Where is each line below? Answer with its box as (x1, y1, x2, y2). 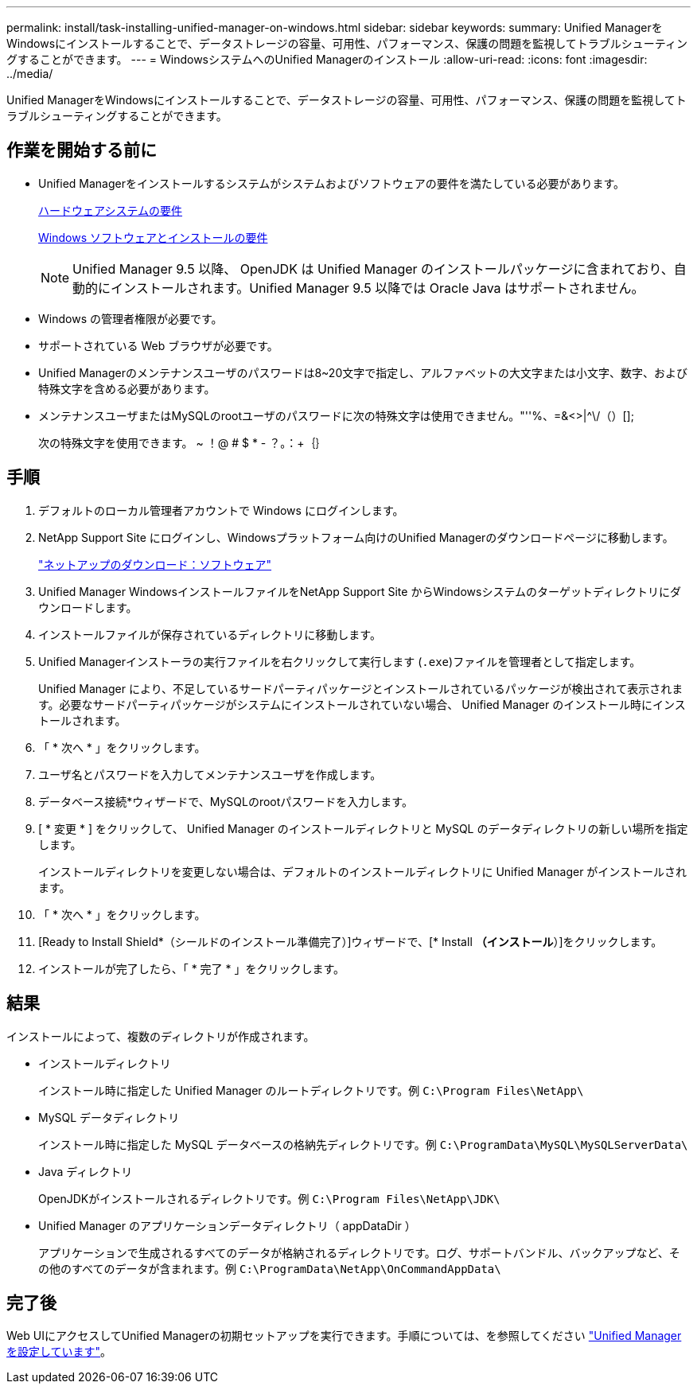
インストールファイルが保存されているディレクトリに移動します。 (38, 627, 381, 641)
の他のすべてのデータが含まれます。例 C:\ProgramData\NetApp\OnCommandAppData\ (38, 1261, 501, 1275)
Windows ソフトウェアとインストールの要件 (38, 230, 268, 244)
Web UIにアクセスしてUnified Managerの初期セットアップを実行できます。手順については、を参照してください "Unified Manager (6, 1329, 682, 1343)
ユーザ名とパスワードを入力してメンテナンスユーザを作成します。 (38, 767, 382, 781)
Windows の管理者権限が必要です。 (38, 311, 223, 325)
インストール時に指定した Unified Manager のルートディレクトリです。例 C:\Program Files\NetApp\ (38, 1083, 584, 1097)
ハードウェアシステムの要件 (38, 203, 183, 217)
